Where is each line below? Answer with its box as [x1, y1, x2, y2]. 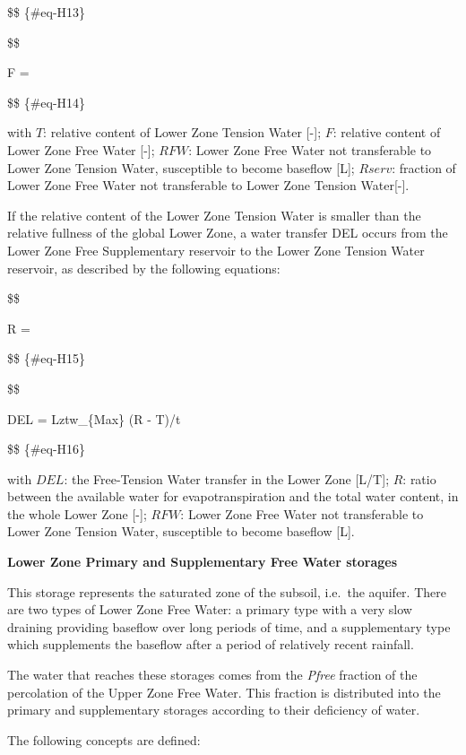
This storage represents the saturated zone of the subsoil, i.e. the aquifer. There [7, 582, 446, 601]
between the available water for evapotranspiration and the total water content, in [7, 487, 459, 506]
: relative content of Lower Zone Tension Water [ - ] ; [43, 123, 322, 142]
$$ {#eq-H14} [7, 92, 86, 111]
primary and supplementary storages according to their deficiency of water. [7, 700, 420, 719]
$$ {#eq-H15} [7, 349, 86, 368]
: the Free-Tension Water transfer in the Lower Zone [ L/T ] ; [64, 469, 390, 488]
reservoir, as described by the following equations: [7, 258, 280, 277]
